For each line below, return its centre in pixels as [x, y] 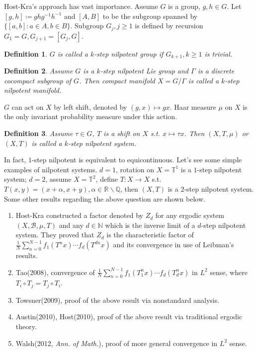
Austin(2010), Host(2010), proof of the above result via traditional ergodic [129, 317]
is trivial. [218, 53]
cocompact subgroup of [38, 80]
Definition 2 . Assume [39, 71]
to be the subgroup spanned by [150, 16]
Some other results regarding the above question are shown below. [105, 198]
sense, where [229, 272]
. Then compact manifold [117, 80]
